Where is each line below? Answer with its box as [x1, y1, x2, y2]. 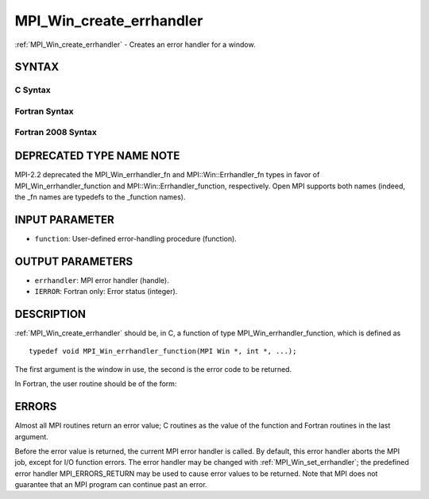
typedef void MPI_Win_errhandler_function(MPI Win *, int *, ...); [29, 346, 297, 356]
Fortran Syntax [14, 106, 74, 117]
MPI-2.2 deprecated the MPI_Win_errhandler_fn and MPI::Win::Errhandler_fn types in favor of [14, 170, 320, 180]
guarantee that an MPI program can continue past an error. [14, 480, 207, 489]
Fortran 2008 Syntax [14, 127, 97, 138]
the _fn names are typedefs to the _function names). [14, 191, 186, 202]
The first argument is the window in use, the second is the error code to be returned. [14, 364, 292, 373]
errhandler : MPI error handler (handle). [34, 275, 170, 285]
